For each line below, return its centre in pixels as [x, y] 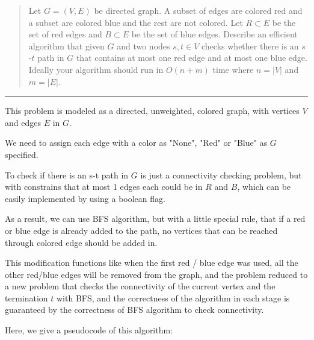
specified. [22, 154]
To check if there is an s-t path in [67, 175]
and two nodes [143, 46]
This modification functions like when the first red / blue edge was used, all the [152, 263]
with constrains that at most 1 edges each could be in [104, 187]
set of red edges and [65, 34]
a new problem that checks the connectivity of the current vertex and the [140, 286]
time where [233, 69]
